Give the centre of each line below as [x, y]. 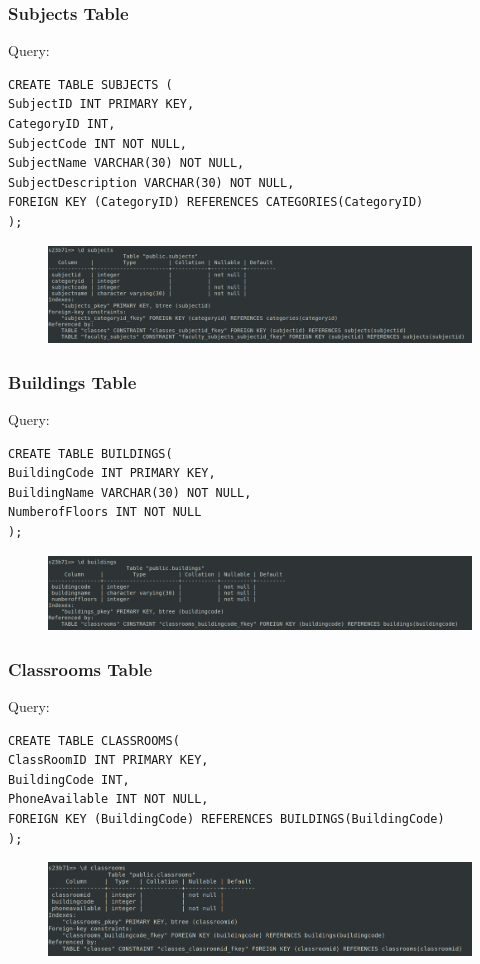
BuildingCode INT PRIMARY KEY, [112, 473]
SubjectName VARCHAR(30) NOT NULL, [126, 163]
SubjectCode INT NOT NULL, [97, 143]
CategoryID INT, [62, 124]
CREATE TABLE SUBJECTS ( [90, 84]
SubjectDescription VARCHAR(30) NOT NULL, [151, 182]
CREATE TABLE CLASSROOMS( [94, 740]
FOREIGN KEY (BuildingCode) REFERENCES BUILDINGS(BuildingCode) [226, 818]
